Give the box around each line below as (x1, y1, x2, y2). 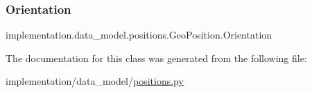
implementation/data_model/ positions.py (6, 74, 184, 88)
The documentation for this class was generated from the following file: (6, 50, 307, 65)
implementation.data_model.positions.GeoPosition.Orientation (6, 28, 272, 42)
